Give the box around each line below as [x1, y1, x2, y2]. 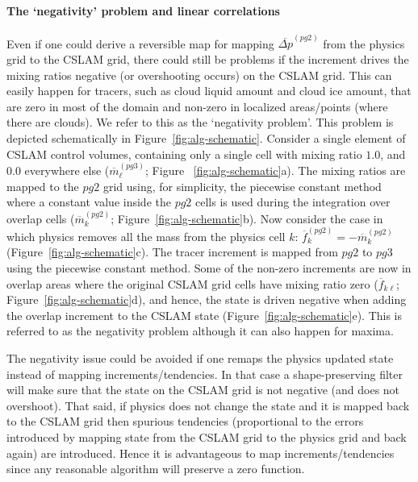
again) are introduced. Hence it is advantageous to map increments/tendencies [6, 444, 395, 461]
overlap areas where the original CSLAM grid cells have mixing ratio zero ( [6, 275, 378, 292]
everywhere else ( [24, 162, 110, 179]
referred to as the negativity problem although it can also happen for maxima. [6, 322, 394, 339]
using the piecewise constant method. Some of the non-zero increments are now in [6, 260, 412, 276]
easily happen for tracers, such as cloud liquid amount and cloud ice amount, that [6, 82, 412, 99]
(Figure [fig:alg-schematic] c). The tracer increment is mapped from [6, 243, 338, 260]
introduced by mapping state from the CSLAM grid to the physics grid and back [6, 428, 407, 445]
